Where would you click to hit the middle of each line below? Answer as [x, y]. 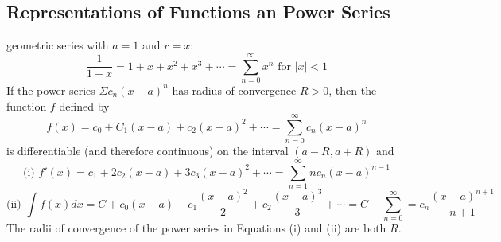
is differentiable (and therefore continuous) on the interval [148, 151]
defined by [84, 105]
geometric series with [58, 45]
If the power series [51, 90]
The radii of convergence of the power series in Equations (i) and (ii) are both [196, 228]
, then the [353, 90]
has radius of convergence [234, 90]
